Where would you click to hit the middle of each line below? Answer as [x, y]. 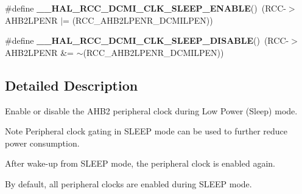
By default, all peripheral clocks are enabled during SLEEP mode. [128, 183]
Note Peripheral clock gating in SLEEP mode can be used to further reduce [146, 131]
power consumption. [42, 143]
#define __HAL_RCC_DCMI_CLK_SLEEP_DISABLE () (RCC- [147, 40]
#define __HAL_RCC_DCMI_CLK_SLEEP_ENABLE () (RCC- [146, 8]
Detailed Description [72, 85]
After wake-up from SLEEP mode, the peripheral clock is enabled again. [140, 163]
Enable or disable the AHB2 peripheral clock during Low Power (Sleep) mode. [151, 110]
